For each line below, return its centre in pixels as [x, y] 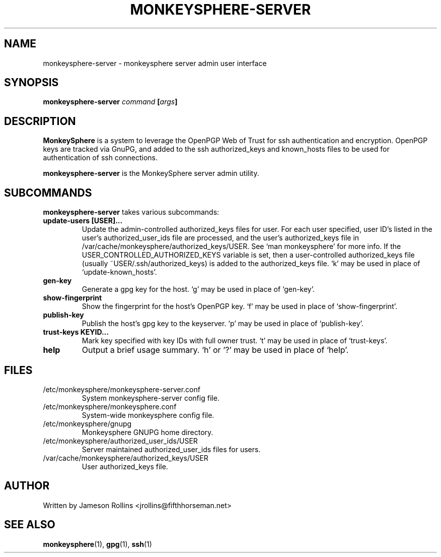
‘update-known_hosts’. [119, 272]
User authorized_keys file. [125, 466]
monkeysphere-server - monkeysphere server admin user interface [155, 63]
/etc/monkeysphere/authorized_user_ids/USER [120, 441]
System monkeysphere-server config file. [151, 398]
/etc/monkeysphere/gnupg [87, 423]
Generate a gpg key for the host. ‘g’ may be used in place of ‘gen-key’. [198, 289]
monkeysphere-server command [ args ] [110, 102]
